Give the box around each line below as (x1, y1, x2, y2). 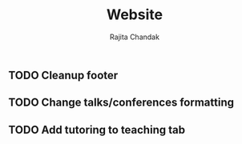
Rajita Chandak (109, 32, 160, 42)
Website (107, 6, 163, 24)
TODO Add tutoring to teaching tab (8, 122, 186, 137)
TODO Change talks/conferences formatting (8, 96, 235, 110)
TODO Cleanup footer (8, 68, 119, 82)
